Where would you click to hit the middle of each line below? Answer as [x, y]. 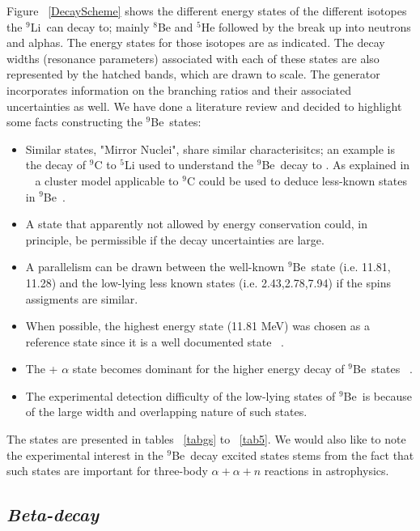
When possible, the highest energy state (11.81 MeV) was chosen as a [197, 326]
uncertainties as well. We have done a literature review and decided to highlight [204, 106]
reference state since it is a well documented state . [155, 341]
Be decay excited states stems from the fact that [293, 455]
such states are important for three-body [107, 471]
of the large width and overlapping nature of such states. [166, 412]
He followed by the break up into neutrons [306, 26]
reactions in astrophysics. [327, 471]
